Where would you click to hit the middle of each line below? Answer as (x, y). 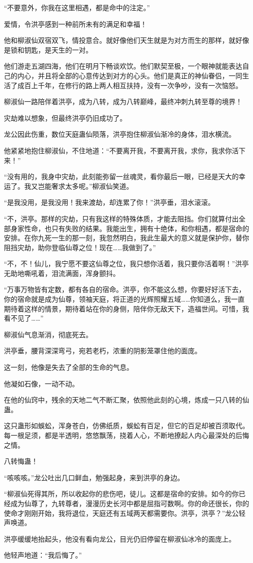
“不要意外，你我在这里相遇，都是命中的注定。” (77, 7)
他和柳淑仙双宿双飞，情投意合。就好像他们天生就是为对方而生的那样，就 (120, 40)
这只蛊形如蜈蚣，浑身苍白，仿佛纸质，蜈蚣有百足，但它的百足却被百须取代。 (126, 426)
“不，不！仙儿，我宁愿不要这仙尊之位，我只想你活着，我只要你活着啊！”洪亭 (126, 263)
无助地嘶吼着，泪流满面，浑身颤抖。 (62, 273)
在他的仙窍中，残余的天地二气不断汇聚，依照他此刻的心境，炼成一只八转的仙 (126, 400)
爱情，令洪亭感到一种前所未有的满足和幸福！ (75, 24)
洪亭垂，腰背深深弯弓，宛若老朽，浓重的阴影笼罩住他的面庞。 (103, 351)
